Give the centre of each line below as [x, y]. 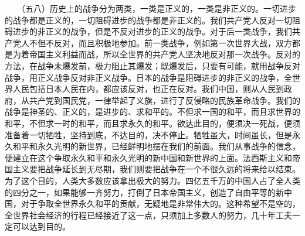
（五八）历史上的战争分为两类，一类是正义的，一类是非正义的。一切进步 [158, 8]
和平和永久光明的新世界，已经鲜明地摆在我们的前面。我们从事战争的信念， [156, 146]
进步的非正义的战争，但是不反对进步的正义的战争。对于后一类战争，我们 [152, 31]
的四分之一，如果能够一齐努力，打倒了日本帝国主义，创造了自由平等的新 [144, 192]
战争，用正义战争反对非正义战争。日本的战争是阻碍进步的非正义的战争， [144, 77]
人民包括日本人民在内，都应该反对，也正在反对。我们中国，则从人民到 [148, 89]
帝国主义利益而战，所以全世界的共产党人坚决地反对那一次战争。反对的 [165, 54]
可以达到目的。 [41, 226]
